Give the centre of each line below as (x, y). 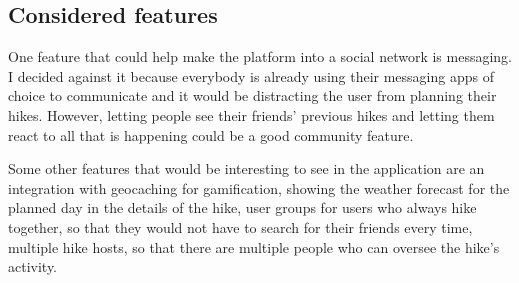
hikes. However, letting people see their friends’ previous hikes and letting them (251, 114)
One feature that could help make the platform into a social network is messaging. (260, 56)
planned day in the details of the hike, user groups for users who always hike (242, 207)
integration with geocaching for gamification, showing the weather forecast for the (259, 187)
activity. (33, 266)
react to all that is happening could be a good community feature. (211, 134)
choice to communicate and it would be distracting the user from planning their (252, 95)
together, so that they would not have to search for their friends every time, (240, 226)
